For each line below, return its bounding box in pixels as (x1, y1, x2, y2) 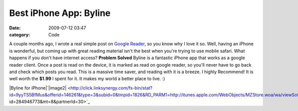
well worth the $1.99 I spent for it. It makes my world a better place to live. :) (9, 76, 165, 82)
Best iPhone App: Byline (9, 7, 111, 18)
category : (9, 31, 30, 37)
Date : (9, 25, 21, 31)
